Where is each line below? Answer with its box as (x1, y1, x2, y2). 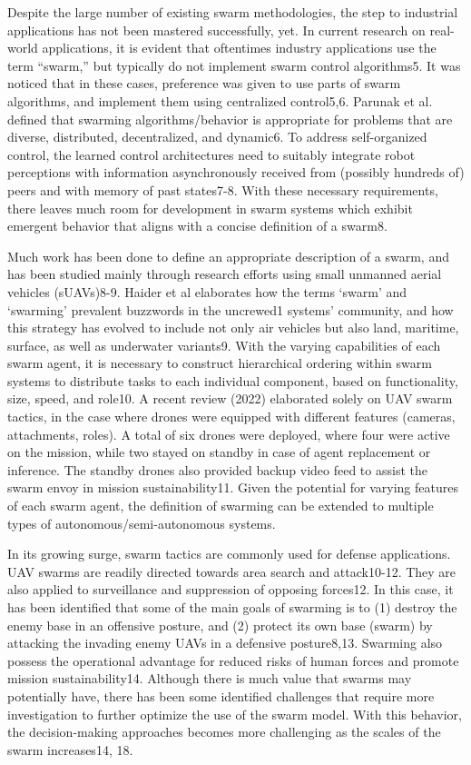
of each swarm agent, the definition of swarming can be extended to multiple (7, 496, 434, 515)
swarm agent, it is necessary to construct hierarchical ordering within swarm (7, 353, 432, 373)
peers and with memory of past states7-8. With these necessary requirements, (7, 180, 438, 199)
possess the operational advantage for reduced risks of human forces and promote (7, 651, 459, 670)
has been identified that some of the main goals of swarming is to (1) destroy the (7, 598, 457, 616)
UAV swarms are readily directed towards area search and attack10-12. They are (7, 561, 456, 581)
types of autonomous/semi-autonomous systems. (7, 513, 276, 532)
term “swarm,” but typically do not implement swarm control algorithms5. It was (7, 55, 461, 75)
